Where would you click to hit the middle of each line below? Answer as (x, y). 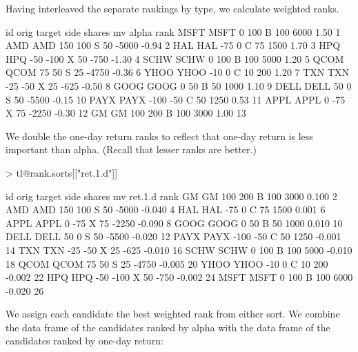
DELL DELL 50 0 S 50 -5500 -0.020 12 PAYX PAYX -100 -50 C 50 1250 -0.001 (173, 236)
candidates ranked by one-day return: (84, 341)
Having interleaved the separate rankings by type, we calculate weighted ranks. (172, 8)
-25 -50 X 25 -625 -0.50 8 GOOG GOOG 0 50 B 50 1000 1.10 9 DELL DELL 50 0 (179, 85)
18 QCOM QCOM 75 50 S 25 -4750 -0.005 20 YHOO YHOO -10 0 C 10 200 (167, 263)
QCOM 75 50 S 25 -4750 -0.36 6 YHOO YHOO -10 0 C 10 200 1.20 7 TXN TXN (178, 72)
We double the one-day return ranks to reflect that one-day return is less (159, 136)
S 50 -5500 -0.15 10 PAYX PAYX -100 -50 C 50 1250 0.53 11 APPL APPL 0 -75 (176, 99)
